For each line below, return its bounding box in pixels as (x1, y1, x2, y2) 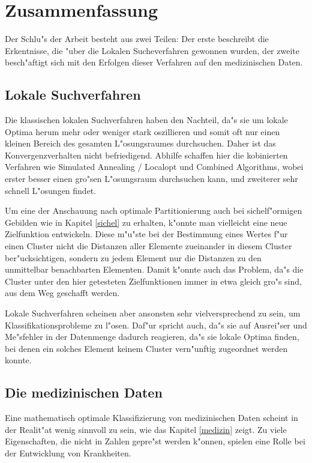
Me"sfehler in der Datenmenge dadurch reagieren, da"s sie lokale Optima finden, (5, 330, 299, 343)
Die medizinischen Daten (5, 383, 163, 402)
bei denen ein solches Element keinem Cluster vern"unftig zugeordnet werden (5, 342, 288, 354)
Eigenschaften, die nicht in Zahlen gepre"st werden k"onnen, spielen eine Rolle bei (5, 435, 305, 447)
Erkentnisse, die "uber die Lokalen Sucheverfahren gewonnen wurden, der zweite (5, 44, 299, 56)
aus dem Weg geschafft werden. (5, 286, 120, 299)
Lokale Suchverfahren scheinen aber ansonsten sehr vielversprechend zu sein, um (5, 307, 301, 319)
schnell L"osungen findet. (5, 184, 97, 196)
